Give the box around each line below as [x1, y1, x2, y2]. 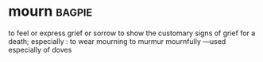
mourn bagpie [8, 2, 93, 20]
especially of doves [8, 45, 72, 54]
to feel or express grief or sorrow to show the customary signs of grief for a [8, 28, 256, 38]
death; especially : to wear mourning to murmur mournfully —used [8, 36, 226, 46]
